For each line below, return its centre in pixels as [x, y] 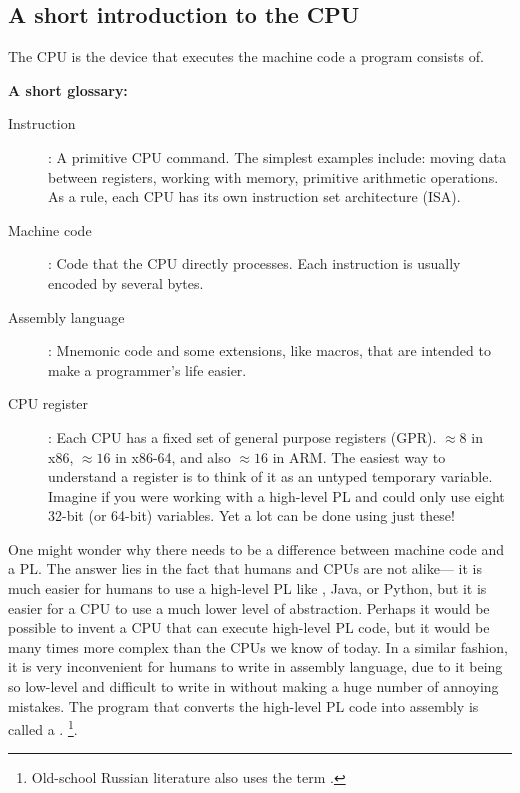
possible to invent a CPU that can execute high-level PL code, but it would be [249, 627]
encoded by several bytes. [126, 282]
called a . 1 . [43, 727]
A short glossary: [68, 89]
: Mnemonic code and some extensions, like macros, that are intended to [269, 350]
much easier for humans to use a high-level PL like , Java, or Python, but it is [247, 588]
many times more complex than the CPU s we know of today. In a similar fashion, [258, 646]
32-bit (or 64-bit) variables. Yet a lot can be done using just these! [251, 515]
